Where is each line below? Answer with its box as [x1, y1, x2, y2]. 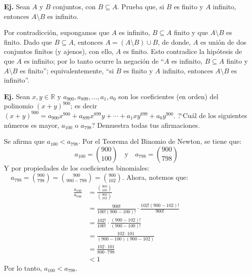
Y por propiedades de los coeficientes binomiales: [4, 162, 150, 172]
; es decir [70, 101, 97, 111]
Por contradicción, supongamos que [4, 27, 109, 37]
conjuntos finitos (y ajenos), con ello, [4, 46, 114, 56]
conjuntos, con [53, 1, 96, 11]
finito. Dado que [4, 36, 52, 47]
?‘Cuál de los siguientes [178, 110, 247, 120]
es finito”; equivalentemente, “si [19, 65, 114, 75]
